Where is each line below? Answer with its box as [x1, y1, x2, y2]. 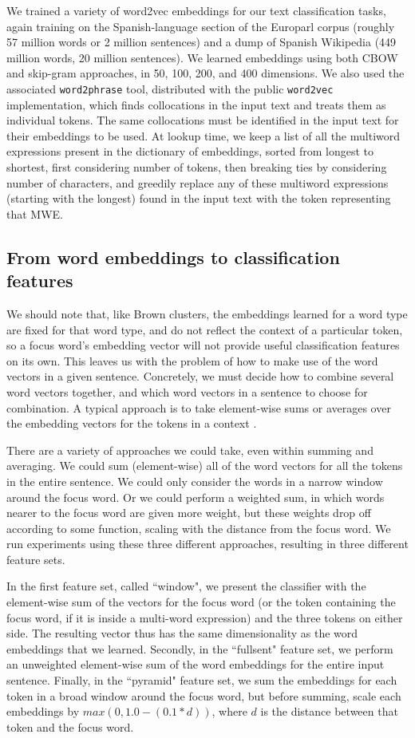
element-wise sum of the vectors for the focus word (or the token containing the [6, 594, 396, 610]
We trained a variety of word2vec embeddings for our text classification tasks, [6, 2, 386, 18]
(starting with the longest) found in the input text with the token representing [6, 190, 391, 207]
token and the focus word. [6, 718, 134, 735]
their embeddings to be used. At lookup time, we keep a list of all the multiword [6, 127, 401, 144]
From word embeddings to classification [6, 244, 340, 269]
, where [211, 703, 247, 720]
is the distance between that [260, 703, 398, 720]
